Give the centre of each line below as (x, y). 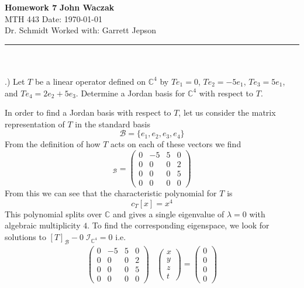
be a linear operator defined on (90, 81)
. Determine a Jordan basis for (130, 93)
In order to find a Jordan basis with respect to (88, 112)
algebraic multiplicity (43, 225)
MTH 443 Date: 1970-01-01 (54, 18)
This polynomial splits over (53, 214)
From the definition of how (53, 144)
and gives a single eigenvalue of (169, 214)
